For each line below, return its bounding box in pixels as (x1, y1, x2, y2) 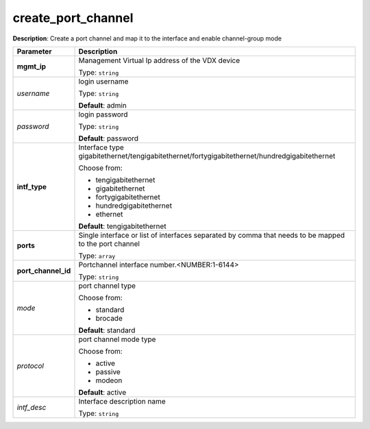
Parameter (16, 47, 52, 56)
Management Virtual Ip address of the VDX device (78, 56, 241, 65)
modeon (95, 376, 123, 385)
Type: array (78, 251, 116, 260)
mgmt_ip (16, 62, 47, 71)
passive (95, 367, 121, 376)
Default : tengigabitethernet (78, 221, 167, 231)
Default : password (78, 134, 139, 143)
